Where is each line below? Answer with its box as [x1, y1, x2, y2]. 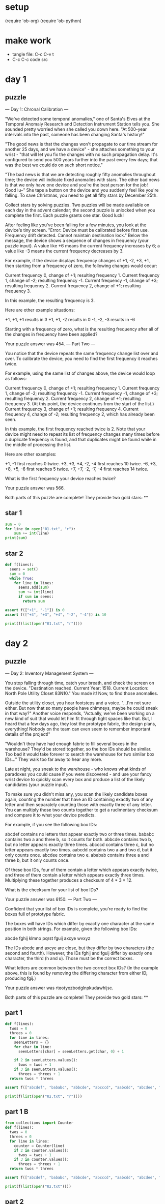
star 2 [5, 549, 24, 557]
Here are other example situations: [5, 307, 75, 313]
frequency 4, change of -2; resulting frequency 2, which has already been [5, 411, 155, 417]
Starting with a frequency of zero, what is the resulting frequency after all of [5, 326, 159, 332]
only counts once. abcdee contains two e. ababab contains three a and [5, 852, 149, 858]
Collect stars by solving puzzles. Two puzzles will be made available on [5, 202, 150, 208]
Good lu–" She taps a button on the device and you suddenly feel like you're [5, 187, 159, 193]
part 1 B [5, 1107, 28, 1115]
